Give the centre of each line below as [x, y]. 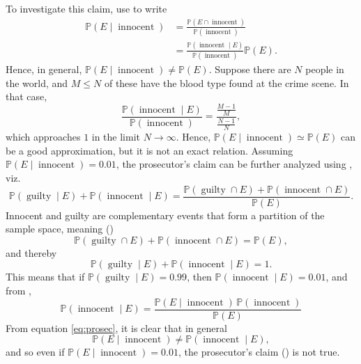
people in [325, 69]
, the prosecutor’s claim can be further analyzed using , [234, 164]
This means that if [45, 277]
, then [199, 277]
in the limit [116, 137]
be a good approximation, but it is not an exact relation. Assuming [149, 150]
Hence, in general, [44, 69]
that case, [26, 96]
